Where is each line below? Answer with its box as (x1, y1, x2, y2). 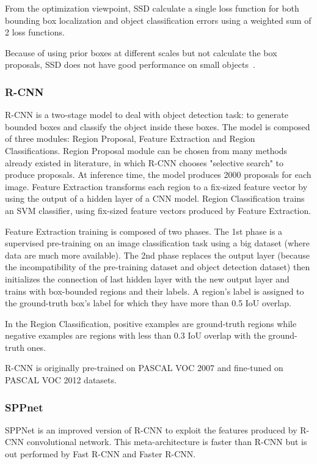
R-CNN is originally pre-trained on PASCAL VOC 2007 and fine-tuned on (5, 361, 283, 374)
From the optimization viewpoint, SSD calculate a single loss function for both (5, 2, 299, 14)
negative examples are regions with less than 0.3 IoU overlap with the (5, 329, 266, 342)
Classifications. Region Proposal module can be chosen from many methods (5, 144, 288, 157)
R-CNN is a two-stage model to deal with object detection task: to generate (5, 108, 288, 121)
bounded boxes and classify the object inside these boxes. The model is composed (5, 120, 310, 133)
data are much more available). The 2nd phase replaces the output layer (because (5, 248, 310, 261)
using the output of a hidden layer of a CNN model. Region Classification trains (5, 192, 305, 205)
